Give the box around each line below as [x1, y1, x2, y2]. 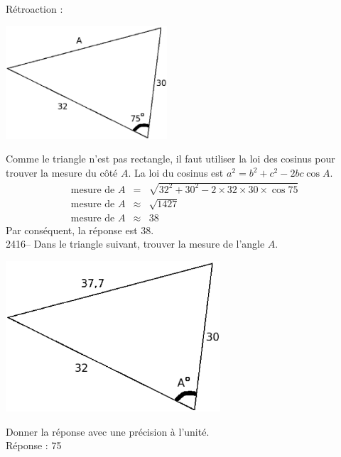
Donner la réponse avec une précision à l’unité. [6, 424, 210, 439]
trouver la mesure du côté [6, 165, 118, 180]
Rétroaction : [6, 1, 63, 16]
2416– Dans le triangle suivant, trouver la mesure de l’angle [6, 236, 265, 251]
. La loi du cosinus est [128, 165, 224, 180]
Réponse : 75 [6, 438, 62, 453]
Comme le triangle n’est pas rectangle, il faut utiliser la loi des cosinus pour [6, 151, 335, 166]
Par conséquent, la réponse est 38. [6, 222, 154, 237]
